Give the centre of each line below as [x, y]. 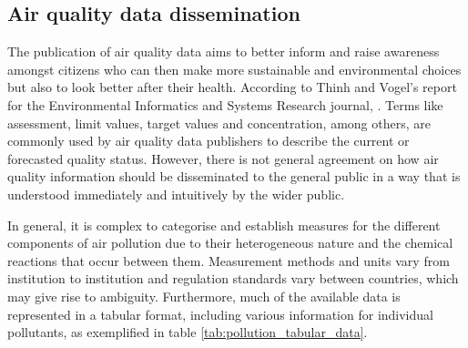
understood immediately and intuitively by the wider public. [176, 194]
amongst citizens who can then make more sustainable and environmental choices [234, 69]
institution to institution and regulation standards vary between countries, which [233, 278]
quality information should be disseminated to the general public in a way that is [234, 176]
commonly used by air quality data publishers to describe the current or [209, 141]
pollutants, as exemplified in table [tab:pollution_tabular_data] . [188, 332]
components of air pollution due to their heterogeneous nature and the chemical [230, 243]
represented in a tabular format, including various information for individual [220, 314]
